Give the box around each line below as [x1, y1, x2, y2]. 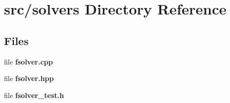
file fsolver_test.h [4, 89, 64, 100]
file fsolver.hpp [4, 73, 54, 83]
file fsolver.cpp [4, 56, 53, 66]
